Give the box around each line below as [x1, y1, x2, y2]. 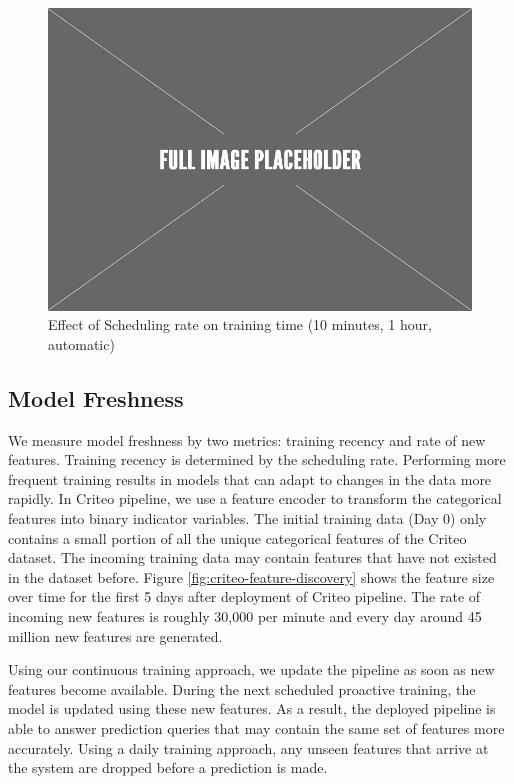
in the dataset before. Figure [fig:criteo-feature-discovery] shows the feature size [8, 566, 495, 587]
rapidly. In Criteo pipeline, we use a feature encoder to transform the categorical [8, 488, 502, 509]
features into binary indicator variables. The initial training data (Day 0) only [8, 507, 487, 528]
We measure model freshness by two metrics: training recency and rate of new [8, 429, 486, 450]
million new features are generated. [8, 625, 223, 646]
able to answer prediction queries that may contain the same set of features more [8, 717, 505, 738]
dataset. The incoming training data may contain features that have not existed [8, 547, 497, 568]
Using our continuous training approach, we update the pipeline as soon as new [8, 659, 495, 680]
